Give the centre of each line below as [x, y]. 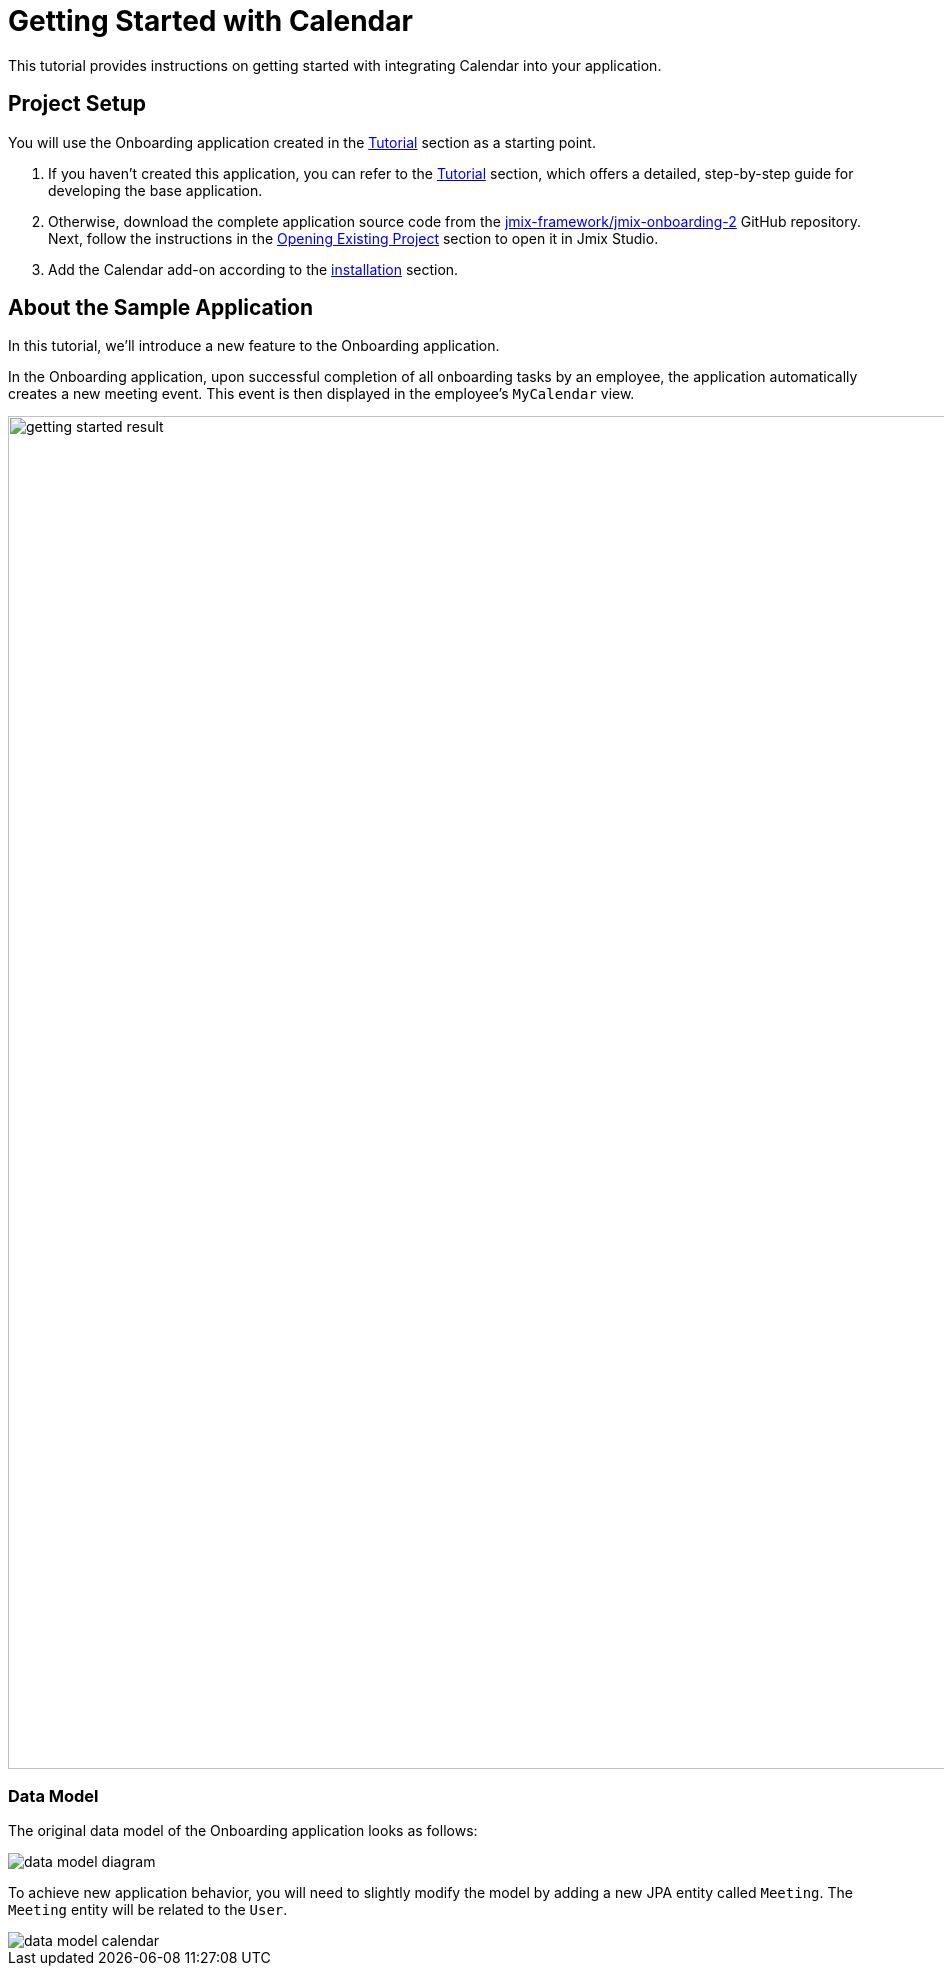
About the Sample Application [160, 308]
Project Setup [77, 104]
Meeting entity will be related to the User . [148, 1910]
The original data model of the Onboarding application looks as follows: [243, 1831]
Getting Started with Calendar [210, 21]
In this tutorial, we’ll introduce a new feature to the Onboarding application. [254, 346]
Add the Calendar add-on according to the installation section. [253, 269]
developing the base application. [155, 190]
